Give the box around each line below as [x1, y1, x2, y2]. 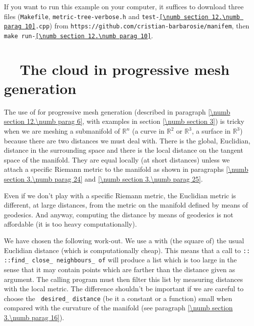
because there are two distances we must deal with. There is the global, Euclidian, [4, 135, 251, 145]
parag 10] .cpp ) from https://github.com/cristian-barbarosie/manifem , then [4, 21, 250, 31]
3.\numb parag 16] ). [4, 312, 64, 322]
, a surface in [191, 126, 231, 136]
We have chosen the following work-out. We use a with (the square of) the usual [4, 235, 244, 245]
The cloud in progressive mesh [20, 59, 230, 79]
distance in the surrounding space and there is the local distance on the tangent [4, 145, 243, 155]
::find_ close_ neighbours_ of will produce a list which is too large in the [4, 255, 237, 265]
